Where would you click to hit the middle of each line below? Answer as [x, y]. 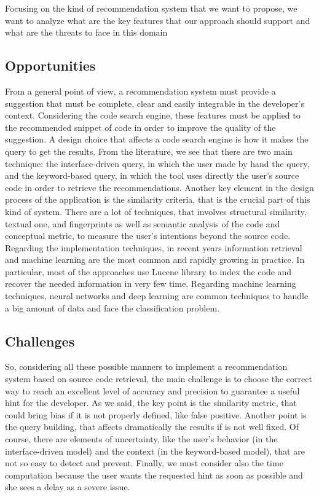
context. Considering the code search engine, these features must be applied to [153, 115]
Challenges [40, 341]
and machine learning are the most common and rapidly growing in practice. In [155, 260]
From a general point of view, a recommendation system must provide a [140, 91]
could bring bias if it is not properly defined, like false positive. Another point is [156, 414]
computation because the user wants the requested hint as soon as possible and [154, 475]
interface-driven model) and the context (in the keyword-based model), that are [155, 451]
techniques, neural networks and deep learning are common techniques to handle [157, 296]
